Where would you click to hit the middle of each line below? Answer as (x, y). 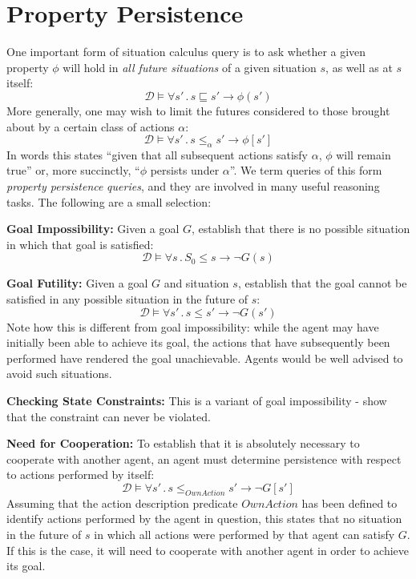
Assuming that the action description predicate (122, 503)
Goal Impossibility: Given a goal (93, 229)
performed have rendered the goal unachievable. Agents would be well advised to (205, 358)
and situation (196, 283)
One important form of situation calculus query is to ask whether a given (186, 52)
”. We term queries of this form (306, 170)
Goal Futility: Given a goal (77, 283)
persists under (185, 170)
